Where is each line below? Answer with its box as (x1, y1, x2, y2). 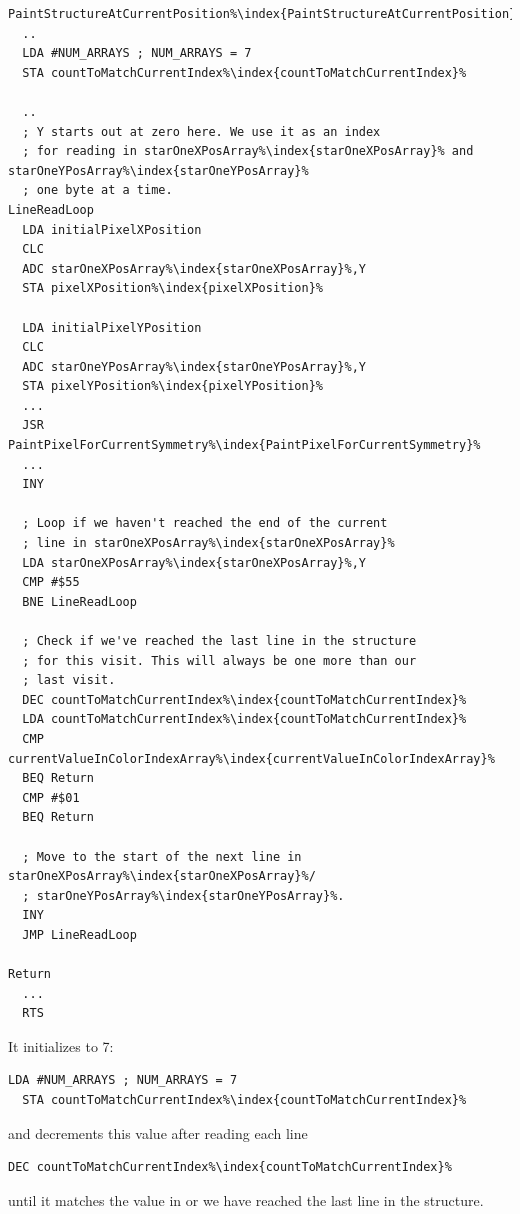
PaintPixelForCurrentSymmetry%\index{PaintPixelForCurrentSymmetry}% (8, 438, 481, 453)
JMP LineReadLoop (22, 927, 137, 942)
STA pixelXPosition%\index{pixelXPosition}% (22, 281, 323, 296)
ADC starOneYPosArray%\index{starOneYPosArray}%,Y (22, 359, 366, 374)
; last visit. (22, 673, 116, 688)
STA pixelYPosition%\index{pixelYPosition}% (22, 379, 323, 394)
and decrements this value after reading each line (8, 1122, 308, 1143)
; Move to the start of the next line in (22, 849, 302, 864)
